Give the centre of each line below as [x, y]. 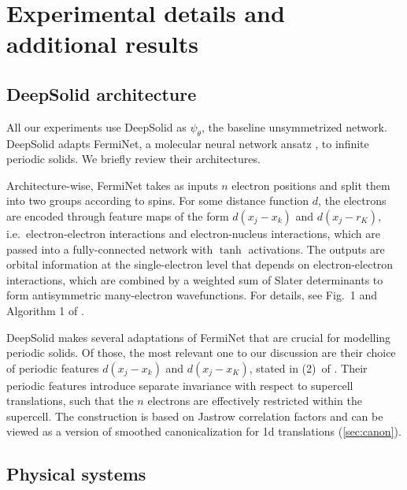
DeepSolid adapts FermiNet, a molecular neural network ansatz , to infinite [188, 143]
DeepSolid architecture [102, 93]
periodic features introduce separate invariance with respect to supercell [180, 385]
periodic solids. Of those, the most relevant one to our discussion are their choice [201, 353]
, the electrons [352, 200]
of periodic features [53, 367]
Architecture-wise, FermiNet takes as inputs [112, 185]
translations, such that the [70, 401]
